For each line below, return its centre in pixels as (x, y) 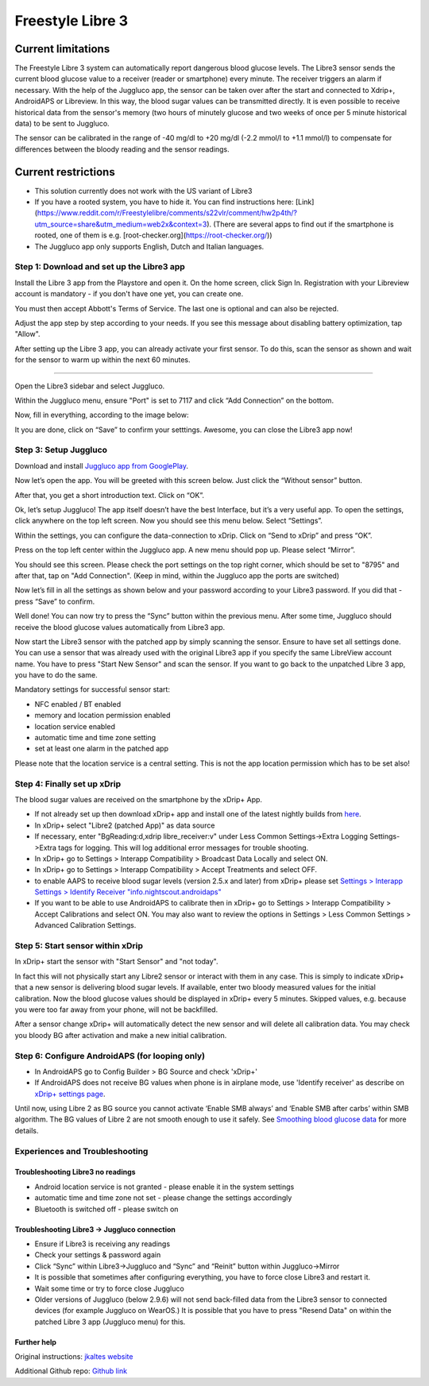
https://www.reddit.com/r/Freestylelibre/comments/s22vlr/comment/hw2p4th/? (167, 213)
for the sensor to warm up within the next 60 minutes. (102, 360)
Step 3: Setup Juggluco (61, 450)
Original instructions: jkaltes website (74, 1357)
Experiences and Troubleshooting (81, 1151)
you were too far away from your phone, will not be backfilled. (116, 1010)
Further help (36, 1342)
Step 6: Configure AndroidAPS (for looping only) (110, 1056)
